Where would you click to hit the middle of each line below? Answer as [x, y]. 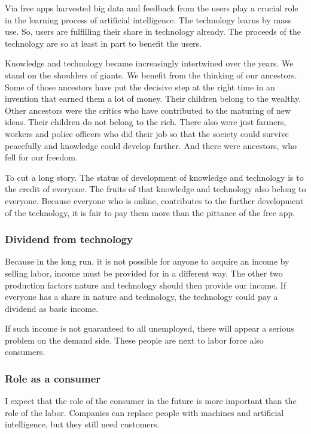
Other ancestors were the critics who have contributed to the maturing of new [148, 110]
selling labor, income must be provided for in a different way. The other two [144, 273]
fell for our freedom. [41, 157]
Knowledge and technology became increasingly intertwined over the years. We [149, 63]
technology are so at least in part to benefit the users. [103, 43]
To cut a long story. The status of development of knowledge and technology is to [154, 177]
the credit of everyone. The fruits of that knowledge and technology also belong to [155, 189]
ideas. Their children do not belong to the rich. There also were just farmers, [146, 122]
